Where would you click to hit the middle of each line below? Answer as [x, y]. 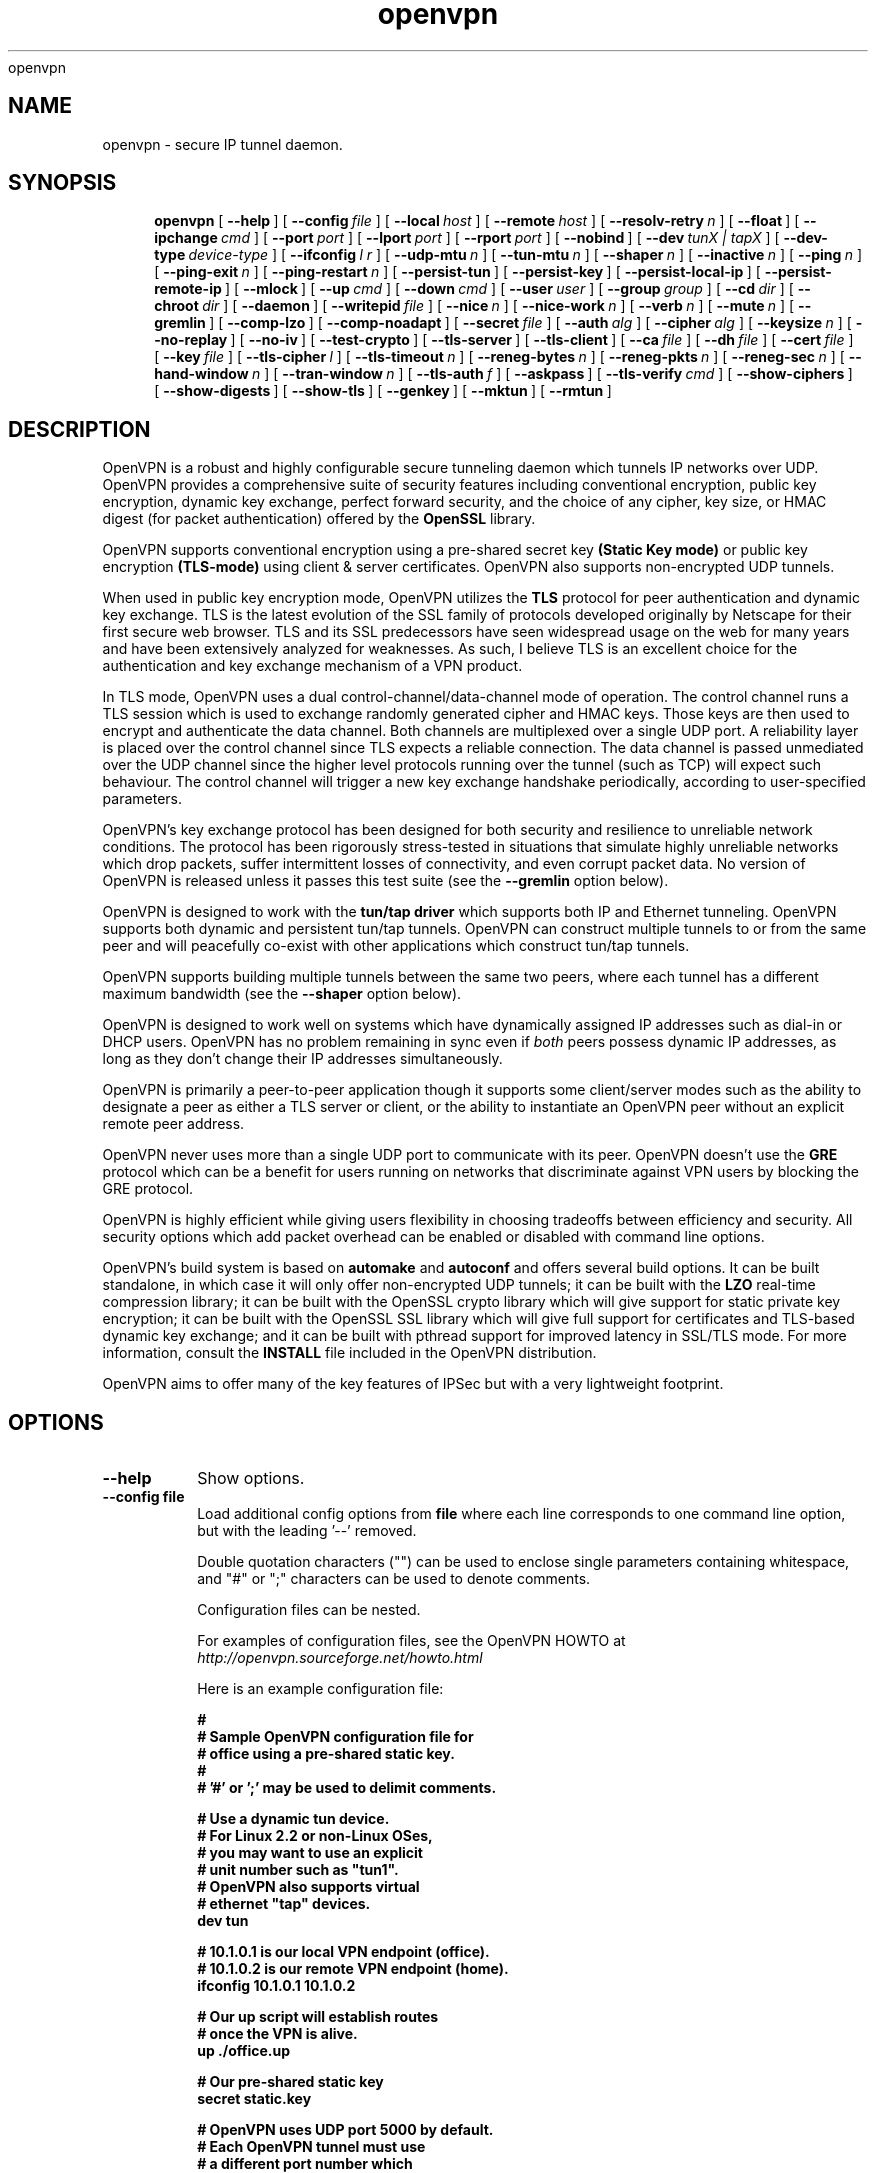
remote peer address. [173, 1124]
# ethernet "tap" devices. [284, 1904]
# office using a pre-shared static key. [326, 1754]
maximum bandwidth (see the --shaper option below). [282, 994]
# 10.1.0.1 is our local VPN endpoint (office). [343, 1952]
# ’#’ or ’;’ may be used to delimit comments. [347, 1788]
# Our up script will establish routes [318, 2017]
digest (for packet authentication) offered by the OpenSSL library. [319, 519]
